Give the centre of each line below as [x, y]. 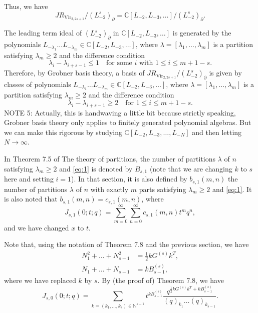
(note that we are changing [191, 168]
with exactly [109, 189]
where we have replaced [40, 280]
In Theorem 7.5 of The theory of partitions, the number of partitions [110, 159]
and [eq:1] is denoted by [96, 168]
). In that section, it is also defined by [129, 179]
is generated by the [202, 33]
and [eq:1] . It [232, 189]
